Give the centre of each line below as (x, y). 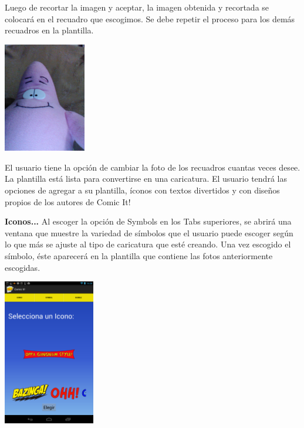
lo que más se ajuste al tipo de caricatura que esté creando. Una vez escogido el (148, 244)
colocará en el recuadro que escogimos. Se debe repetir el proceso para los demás (150, 18)
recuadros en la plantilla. (49, 30)
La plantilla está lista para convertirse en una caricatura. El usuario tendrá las (146, 179)
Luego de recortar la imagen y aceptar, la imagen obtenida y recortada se (137, 7)
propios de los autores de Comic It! (68, 201)
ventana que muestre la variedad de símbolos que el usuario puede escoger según (149, 232)
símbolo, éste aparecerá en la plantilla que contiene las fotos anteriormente (139, 255)
